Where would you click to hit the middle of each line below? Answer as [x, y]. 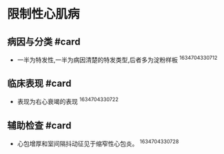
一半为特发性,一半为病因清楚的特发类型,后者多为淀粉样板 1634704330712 [117, 59]
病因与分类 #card [44, 42]
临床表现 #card [39, 84]
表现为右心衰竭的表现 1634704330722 [68, 101]
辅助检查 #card [39, 125]
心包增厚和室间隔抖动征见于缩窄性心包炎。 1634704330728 [98, 143]
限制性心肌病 [44, 14]
